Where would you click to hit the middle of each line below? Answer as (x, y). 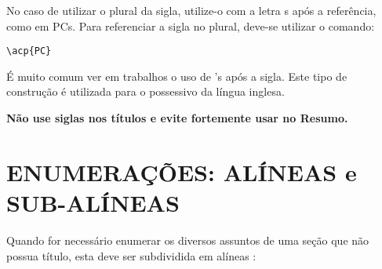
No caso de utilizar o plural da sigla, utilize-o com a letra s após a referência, (191, 10)
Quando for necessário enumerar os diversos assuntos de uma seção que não (188, 240)
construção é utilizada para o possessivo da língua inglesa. (146, 91)
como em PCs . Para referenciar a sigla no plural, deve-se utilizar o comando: (191, 25)
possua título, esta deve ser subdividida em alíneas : (131, 255)
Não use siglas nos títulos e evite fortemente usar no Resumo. (177, 118)
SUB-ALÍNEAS (93, 202)
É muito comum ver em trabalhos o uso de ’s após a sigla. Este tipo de (177, 76)
